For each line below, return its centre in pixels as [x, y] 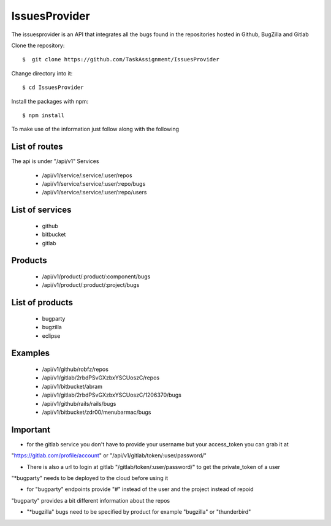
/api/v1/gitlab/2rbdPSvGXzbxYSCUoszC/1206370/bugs [112, 395]
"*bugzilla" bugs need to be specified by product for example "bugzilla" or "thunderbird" [139, 512]
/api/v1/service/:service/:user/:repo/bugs [94, 183]
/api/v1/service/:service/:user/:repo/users [94, 192]
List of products [42, 303]
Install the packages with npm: [50, 101]
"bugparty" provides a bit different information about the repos [91, 500]
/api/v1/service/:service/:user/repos [87, 175]
